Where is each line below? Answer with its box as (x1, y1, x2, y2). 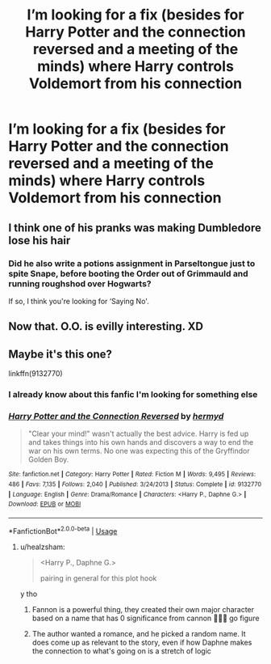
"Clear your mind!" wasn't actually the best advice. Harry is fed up (27, 429, 249, 438)
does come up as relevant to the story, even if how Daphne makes (31, 637, 252, 647)
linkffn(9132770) (8, 369, 63, 379)
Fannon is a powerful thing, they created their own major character (31, 604, 255, 614)
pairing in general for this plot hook (40, 573, 157, 583)
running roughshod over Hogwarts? (8, 277, 152, 289)
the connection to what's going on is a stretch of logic (31, 645, 212, 656)
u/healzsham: (19, 542, 66, 552)
